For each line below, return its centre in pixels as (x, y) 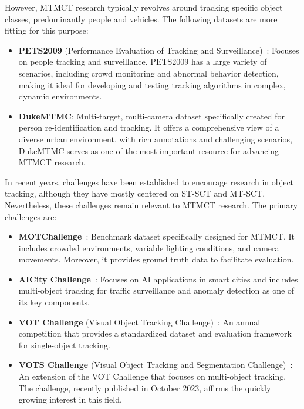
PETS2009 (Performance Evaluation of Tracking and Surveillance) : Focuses (159, 50)
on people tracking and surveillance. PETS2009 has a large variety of (143, 61)
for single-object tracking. (64, 345)
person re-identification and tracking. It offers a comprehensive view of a (149, 127)
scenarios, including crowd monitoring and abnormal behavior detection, (148, 73)
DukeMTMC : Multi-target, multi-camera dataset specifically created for (152, 116)
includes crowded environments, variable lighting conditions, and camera (149, 247)
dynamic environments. (60, 96)
